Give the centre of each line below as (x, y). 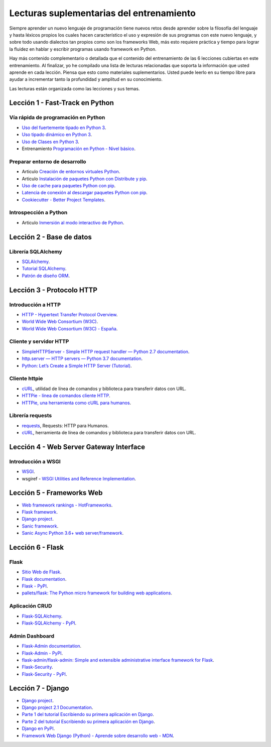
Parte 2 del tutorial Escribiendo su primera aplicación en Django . (88, 721)
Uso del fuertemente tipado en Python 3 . (64, 128)
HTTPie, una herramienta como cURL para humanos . (77, 403)
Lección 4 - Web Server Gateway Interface (77, 447)
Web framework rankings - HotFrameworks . (67, 505)
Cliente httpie (26, 379)
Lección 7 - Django (39, 689)
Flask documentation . (44, 579)
